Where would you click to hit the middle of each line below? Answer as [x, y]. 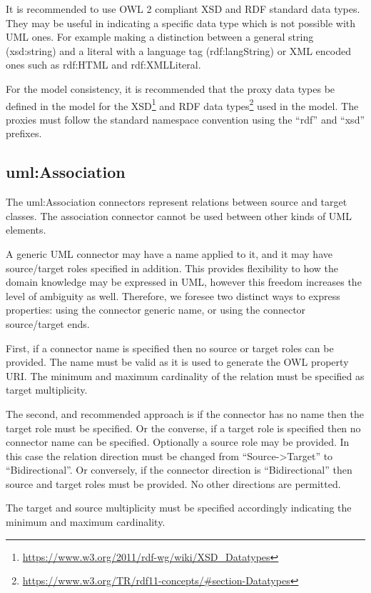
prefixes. [24, 133]
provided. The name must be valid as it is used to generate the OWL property [177, 362]
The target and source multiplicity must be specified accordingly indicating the [179, 508]
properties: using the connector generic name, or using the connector [156, 310]
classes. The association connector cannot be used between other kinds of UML [179, 215]
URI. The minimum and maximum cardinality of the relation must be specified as [185, 375]
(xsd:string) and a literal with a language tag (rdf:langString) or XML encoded [179, 50]
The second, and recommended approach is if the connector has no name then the [185, 413]
